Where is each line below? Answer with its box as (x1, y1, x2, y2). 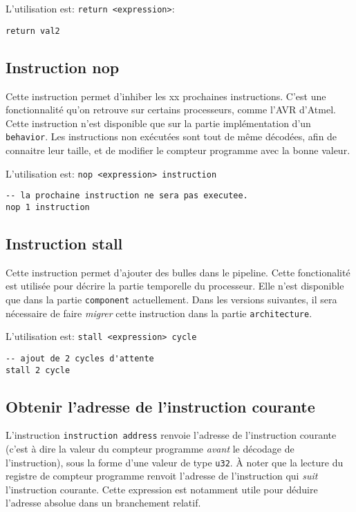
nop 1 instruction (6, 202, 90, 212)
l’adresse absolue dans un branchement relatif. (6, 495, 201, 510)
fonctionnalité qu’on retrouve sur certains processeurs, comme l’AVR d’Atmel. (6, 102, 336, 117)
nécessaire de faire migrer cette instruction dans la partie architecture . (6, 305, 312, 320)
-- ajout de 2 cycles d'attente (6, 353, 154, 363)
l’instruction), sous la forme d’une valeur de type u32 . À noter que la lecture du (6, 455, 344, 469)
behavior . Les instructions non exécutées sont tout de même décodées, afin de (6, 129, 337, 144)
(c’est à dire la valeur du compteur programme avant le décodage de (6, 442, 294, 456)
